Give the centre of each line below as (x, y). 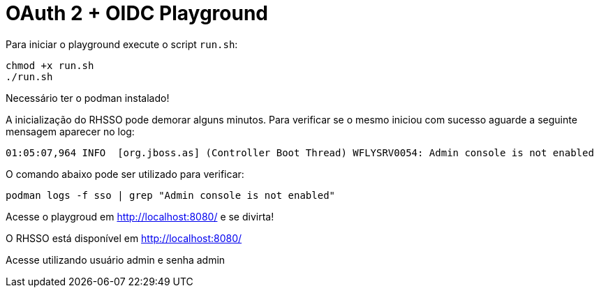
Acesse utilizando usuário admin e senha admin (116, 260)
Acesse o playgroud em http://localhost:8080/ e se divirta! (140, 216)
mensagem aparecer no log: (70, 131)
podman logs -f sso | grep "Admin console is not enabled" (171, 195)
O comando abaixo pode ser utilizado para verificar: (125, 174)
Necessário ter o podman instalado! (88, 98)
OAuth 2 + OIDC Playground (137, 13)
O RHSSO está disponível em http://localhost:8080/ (124, 238)
